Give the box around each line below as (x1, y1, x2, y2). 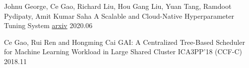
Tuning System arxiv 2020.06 (4, 20, 93, 31)
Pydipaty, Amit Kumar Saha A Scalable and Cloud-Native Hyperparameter (4, 10, 234, 21)
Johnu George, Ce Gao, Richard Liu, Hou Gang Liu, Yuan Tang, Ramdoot (4, 1, 232, 11)
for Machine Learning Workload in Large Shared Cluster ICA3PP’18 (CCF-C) (4, 46, 243, 57)
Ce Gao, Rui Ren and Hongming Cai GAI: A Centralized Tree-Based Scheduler (4, 36, 245, 47)
